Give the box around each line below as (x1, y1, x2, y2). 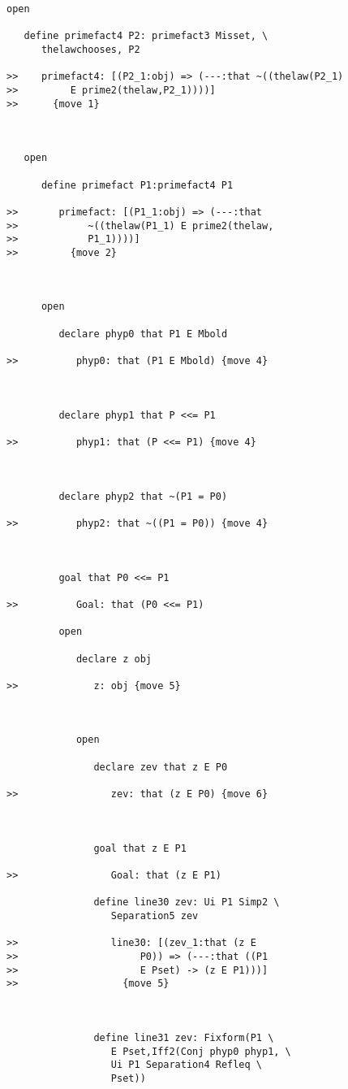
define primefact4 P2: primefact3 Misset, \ (24, 30, 269, 42)
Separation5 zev (110, 909, 199, 922)
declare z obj (75, 653, 152, 665)
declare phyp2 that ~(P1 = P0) (58, 490, 228, 502)
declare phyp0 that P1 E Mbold (58, 328, 228, 340)
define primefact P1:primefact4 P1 (41, 179, 234, 191)
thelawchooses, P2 (41, 43, 140, 55)
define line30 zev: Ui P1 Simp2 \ (93, 896, 280, 909)
